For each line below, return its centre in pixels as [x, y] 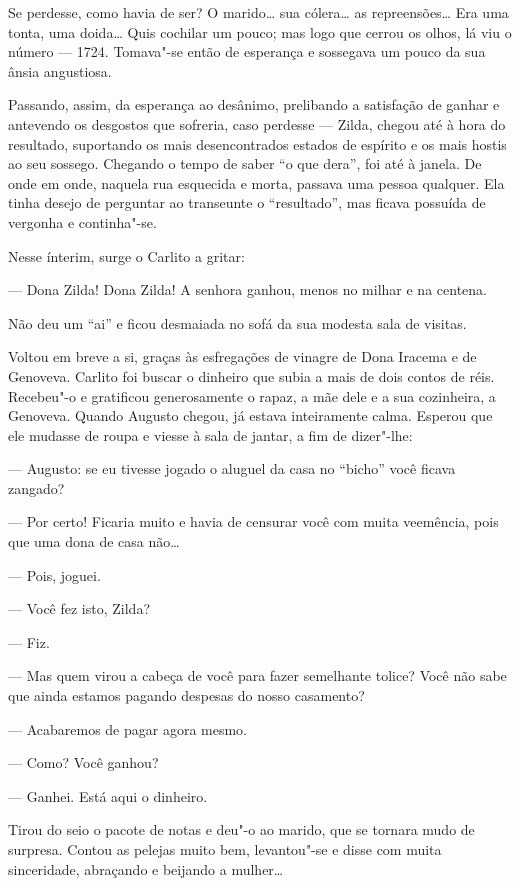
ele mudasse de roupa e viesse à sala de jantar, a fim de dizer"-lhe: [210, 434]
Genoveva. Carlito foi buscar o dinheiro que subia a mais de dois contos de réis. [251, 375]
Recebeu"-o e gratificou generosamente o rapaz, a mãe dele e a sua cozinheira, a [252, 395]
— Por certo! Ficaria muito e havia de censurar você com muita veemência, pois [253, 521]
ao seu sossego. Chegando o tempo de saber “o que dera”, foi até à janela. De [245, 163]
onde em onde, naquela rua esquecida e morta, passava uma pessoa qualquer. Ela [256, 182]
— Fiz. [29, 641]
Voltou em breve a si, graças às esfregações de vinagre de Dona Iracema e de [242, 356]
